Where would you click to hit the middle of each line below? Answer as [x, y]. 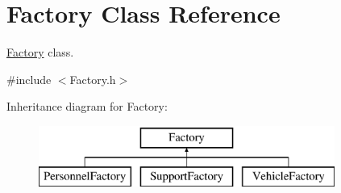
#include [29, 79]
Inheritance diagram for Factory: [87, 106]
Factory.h [93, 79]
